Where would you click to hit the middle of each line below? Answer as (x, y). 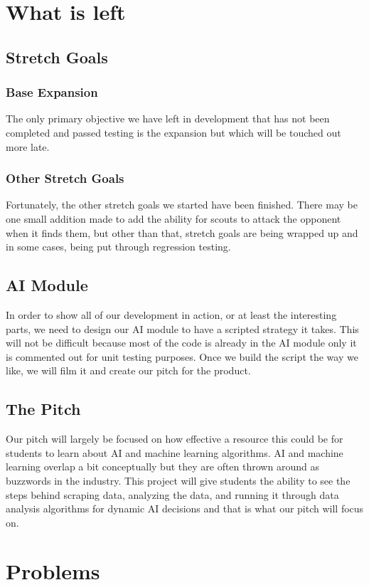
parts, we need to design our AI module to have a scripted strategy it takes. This (182, 328)
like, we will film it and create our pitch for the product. (128, 370)
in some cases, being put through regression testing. (118, 247)
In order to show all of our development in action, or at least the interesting (171, 314)
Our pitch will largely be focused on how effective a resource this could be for (175, 439)
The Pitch (43, 409)
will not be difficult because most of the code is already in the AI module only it (181, 343)
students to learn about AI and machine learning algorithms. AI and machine (175, 452)
